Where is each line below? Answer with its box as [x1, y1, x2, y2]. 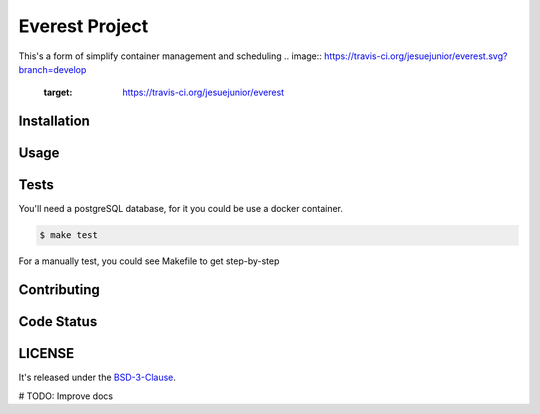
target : [43, 86, 73, 99]
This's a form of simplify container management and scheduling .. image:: [18, 50, 322, 62]
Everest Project [18, 15, 149, 37]
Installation [18, 113, 90, 130]
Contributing [18, 281, 100, 299]
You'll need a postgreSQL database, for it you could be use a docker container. [18, 203, 344, 215]
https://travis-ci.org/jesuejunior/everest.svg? [323, 50, 508, 62]
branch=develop [18, 63, 87, 75]
